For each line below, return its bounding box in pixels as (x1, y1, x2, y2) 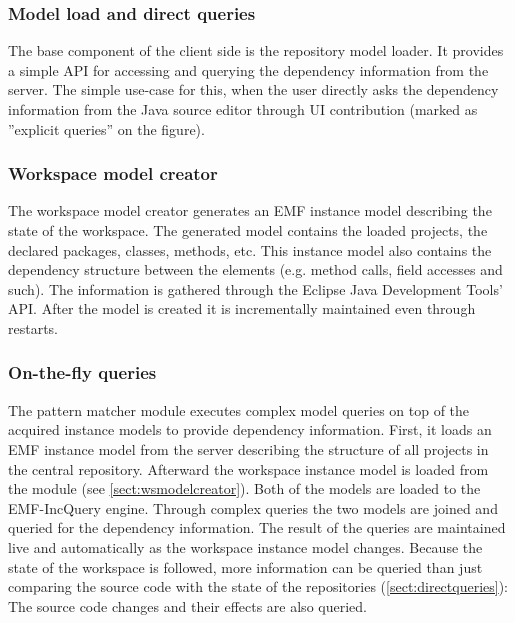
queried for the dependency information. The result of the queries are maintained (8, 517, 506, 538)
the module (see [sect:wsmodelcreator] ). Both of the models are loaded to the (8, 478, 481, 499)
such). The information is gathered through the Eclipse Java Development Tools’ (8, 278, 503, 299)
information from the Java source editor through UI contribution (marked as (8, 99, 478, 119)
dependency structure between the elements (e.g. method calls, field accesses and (8, 259, 503, 280)
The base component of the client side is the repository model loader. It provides (8, 40, 504, 61)
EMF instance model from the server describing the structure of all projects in (8, 438, 489, 459)
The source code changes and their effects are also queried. (8, 595, 367, 616)
